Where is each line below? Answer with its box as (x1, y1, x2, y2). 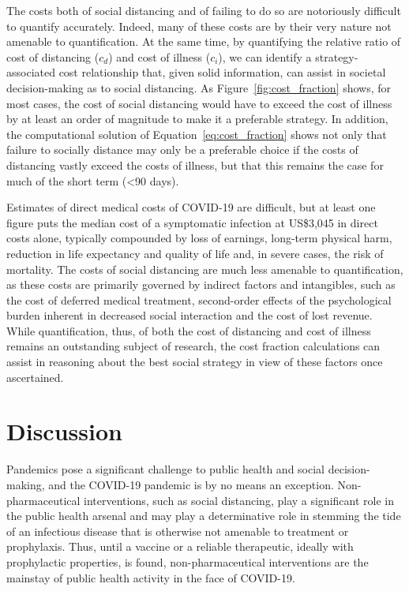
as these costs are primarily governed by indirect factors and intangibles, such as (6, 276, 396, 293)
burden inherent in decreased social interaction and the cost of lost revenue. (6, 307, 373, 324)
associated (6, 64, 55, 80)
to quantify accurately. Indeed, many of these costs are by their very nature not (6, 17, 392, 34)
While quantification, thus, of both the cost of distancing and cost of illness (6, 322, 371, 339)
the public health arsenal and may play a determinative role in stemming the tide (6, 507, 401, 524)
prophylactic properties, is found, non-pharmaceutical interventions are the (6, 553, 369, 570)
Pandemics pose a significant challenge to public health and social (6, 461, 325, 477)
